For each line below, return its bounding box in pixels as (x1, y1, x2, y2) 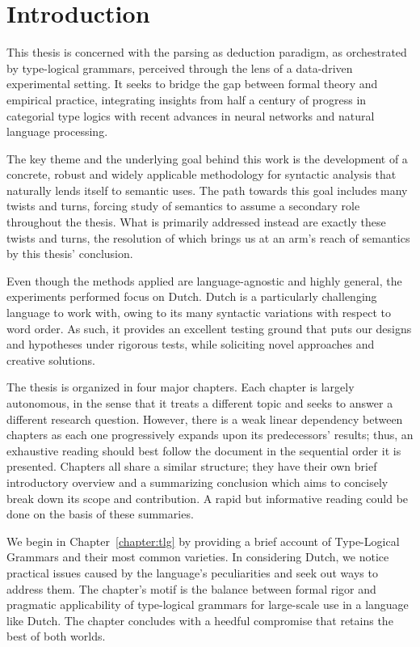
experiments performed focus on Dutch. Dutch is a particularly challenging (6, 288, 377, 305)
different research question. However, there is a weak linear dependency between (6, 410, 403, 427)
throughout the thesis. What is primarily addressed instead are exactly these (6, 214, 386, 230)
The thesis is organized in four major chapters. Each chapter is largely (6, 378, 355, 395)
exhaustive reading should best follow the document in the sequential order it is (6, 442, 401, 459)
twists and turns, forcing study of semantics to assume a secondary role (6, 197, 360, 214)
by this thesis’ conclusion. (6, 245, 133, 262)
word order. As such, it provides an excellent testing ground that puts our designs (6, 319, 412, 336)
